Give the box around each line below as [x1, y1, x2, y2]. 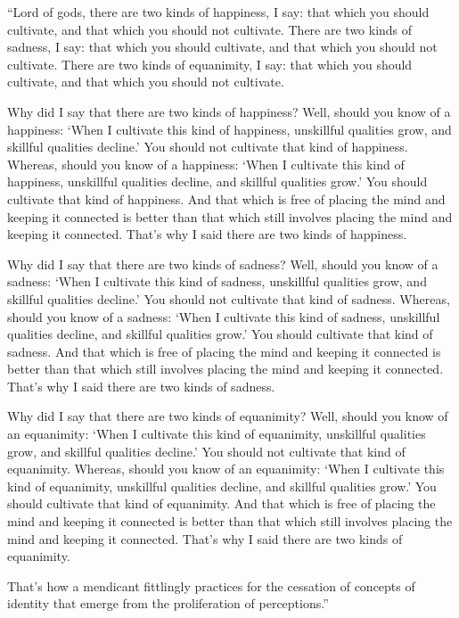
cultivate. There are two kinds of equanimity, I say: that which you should [7, 54, 413, 73]
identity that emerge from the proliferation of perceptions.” [7, 594, 329, 613]
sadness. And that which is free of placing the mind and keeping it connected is [7, 342, 441, 360]
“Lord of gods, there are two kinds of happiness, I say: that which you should [7, 3, 430, 21]
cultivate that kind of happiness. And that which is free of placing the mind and [7, 189, 446, 208]
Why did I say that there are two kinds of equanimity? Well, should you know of [7, 407, 448, 425]
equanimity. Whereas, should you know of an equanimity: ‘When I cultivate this [7, 459, 445, 478]
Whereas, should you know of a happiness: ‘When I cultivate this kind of [7, 154, 405, 173]
